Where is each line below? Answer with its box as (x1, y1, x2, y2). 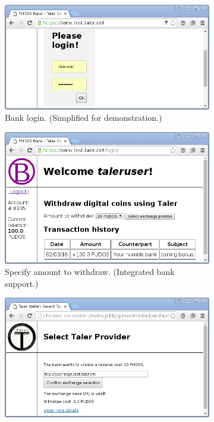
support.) (5, 277, 39, 289)
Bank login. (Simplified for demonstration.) (5, 111, 162, 124)
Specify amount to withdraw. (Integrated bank (5, 265, 175, 278)
